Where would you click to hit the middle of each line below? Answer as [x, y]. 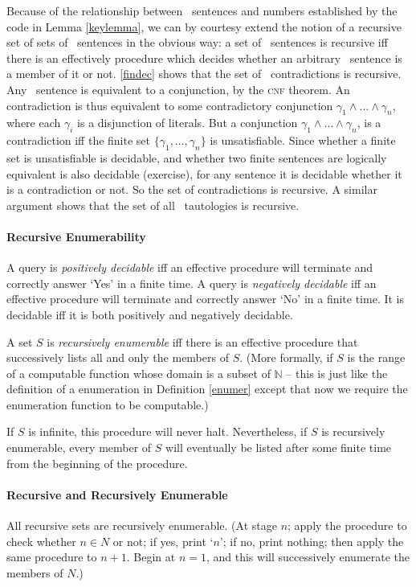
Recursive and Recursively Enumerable [117, 494]
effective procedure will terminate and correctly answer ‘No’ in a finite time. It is [206, 299]
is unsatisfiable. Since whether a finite [303, 140]
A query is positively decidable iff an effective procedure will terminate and [190, 267]
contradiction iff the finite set [79, 140]
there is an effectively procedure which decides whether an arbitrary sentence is [204, 57]
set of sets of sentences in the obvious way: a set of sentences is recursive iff [197, 42]
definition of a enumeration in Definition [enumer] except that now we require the [207, 389]
